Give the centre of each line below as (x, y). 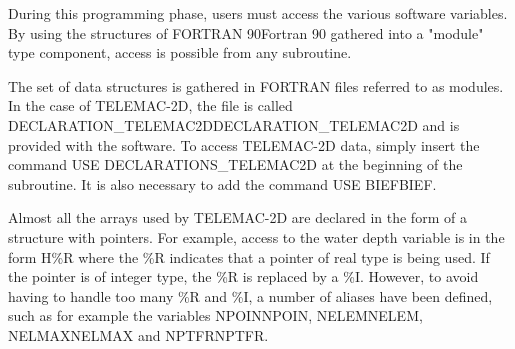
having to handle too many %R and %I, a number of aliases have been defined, (250, 295)
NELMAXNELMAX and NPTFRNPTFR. (138, 334)
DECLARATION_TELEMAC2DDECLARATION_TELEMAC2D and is (234, 124)
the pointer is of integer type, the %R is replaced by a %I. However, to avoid (243, 276)
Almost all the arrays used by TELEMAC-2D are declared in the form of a (237, 217)
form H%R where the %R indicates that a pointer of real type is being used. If (249, 256)
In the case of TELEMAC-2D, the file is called (150, 105)
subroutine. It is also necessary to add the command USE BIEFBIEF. (222, 183)
